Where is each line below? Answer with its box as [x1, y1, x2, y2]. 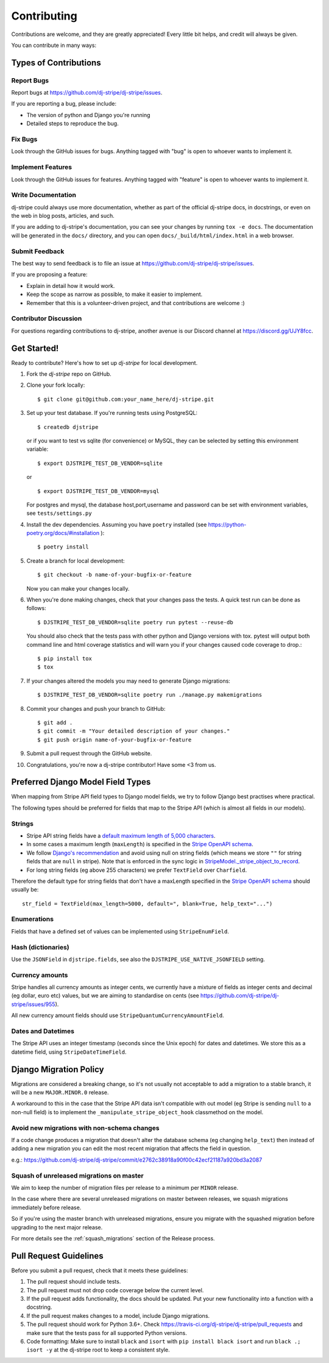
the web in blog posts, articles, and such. [11, 212, 115, 220]
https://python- [208, 520, 247, 528]
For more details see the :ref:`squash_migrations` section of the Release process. [11, 1234, 216, 1242]
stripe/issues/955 [11, 1001, 55, 1008]
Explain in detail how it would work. [26, 282, 115, 289]
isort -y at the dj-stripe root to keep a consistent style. [26, 1346, 170, 1354]
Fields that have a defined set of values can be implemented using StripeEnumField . [11, 927, 230, 935]
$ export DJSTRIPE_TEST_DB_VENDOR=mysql [37, 487, 160, 494]
